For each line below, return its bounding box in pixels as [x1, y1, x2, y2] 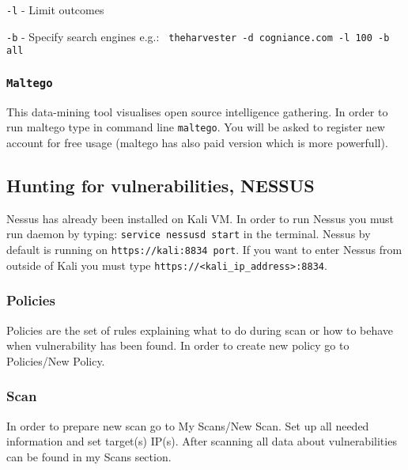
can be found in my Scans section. [6, 448, 172, 464]
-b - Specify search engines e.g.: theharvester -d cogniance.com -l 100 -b [6, 28, 390, 44]
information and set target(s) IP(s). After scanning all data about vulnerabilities [6, 433, 397, 449]
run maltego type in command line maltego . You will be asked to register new [6, 119, 385, 135]
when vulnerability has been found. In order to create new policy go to [6, 337, 349, 354]
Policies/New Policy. [6, 352, 105, 369]
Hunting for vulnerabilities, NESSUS [6, 172, 315, 197]
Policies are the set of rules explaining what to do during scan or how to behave [6, 321, 394, 338]
